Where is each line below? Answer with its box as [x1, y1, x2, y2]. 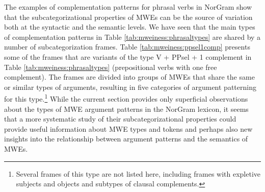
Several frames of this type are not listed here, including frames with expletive [16, 168, 261, 179]
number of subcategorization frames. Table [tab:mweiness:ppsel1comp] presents [4, 41, 250, 52]
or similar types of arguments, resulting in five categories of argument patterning [4, 81, 256, 92]
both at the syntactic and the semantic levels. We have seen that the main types [4, 21, 255, 32]
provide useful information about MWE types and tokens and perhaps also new [4, 123, 253, 134]
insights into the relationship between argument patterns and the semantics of [4, 133, 248, 144]
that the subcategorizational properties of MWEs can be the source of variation [4, 11, 253, 22]
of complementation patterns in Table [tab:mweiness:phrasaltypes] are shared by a [4, 31, 261, 42]
